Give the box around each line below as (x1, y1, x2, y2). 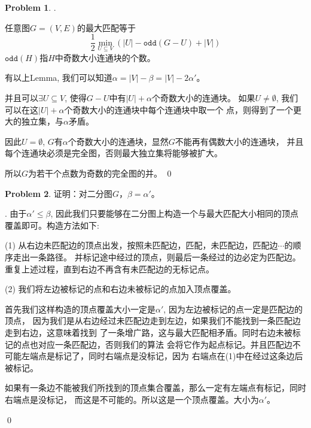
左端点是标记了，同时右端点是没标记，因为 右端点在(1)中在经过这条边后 (21, 350, 303, 362)
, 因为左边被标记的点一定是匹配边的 (163, 302, 303, 315)
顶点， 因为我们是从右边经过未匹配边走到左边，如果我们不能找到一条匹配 (5, 314, 292, 327)
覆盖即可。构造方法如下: (5, 218, 99, 231)
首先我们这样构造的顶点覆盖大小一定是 (5, 302, 155, 315)
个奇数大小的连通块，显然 (68, 135, 169, 147)
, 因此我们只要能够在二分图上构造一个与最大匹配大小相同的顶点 (50, 207, 299, 220)
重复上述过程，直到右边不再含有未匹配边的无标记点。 (5, 262, 214, 275)
